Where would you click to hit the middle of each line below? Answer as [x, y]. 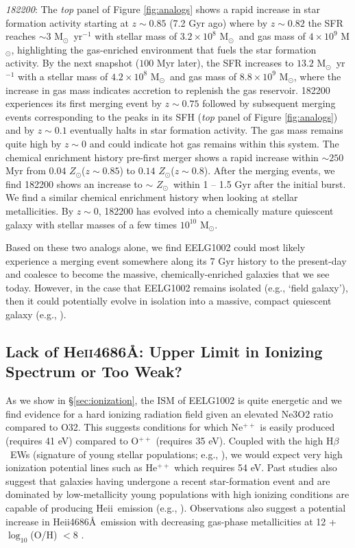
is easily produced [297, 427]
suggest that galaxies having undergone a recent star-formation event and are [168, 480]
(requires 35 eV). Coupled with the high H [245, 441]
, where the [317, 76]
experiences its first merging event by [84, 103]
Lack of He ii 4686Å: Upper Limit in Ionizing [164, 352]
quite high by [34, 143]
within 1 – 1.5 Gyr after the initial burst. [259, 183]
